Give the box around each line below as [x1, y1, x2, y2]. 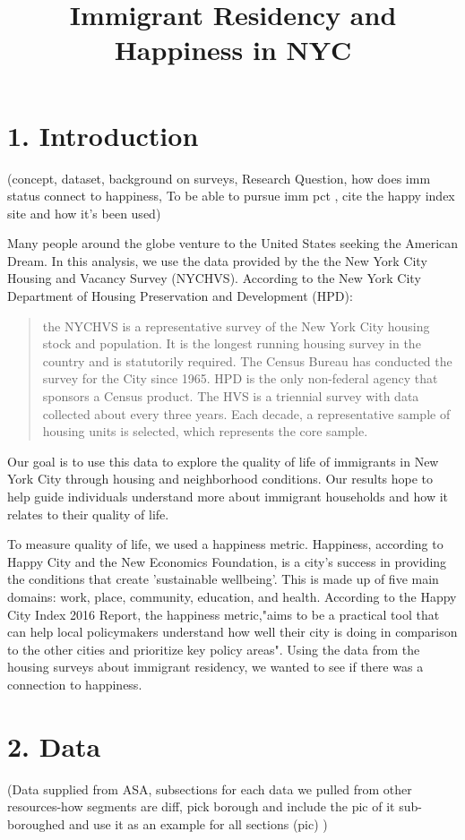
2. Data [7, 727, 101, 764]
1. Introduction [7, 116, 199, 153]
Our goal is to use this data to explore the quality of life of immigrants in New [7, 451, 439, 470]
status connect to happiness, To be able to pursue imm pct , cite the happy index [7, 186, 455, 205]
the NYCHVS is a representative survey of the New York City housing [42, 316, 430, 335]
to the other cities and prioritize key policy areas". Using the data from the [7, 639, 420, 658]
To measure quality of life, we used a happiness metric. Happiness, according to [7, 535, 443, 553]
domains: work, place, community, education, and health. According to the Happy [7, 587, 457, 605]
